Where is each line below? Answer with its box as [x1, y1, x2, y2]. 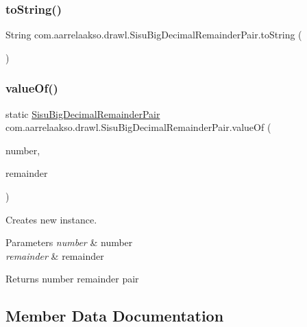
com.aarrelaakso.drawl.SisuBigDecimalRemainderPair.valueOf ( [5, 120, 271, 134]
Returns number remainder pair [5, 271, 139, 286]
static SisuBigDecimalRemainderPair [5, 106, 160, 121]
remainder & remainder [5, 248, 104, 263]
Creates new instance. [5, 212, 97, 226]
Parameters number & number [5, 235, 133, 250]
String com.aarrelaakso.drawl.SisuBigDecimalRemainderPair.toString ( [5, 27, 302, 42]
